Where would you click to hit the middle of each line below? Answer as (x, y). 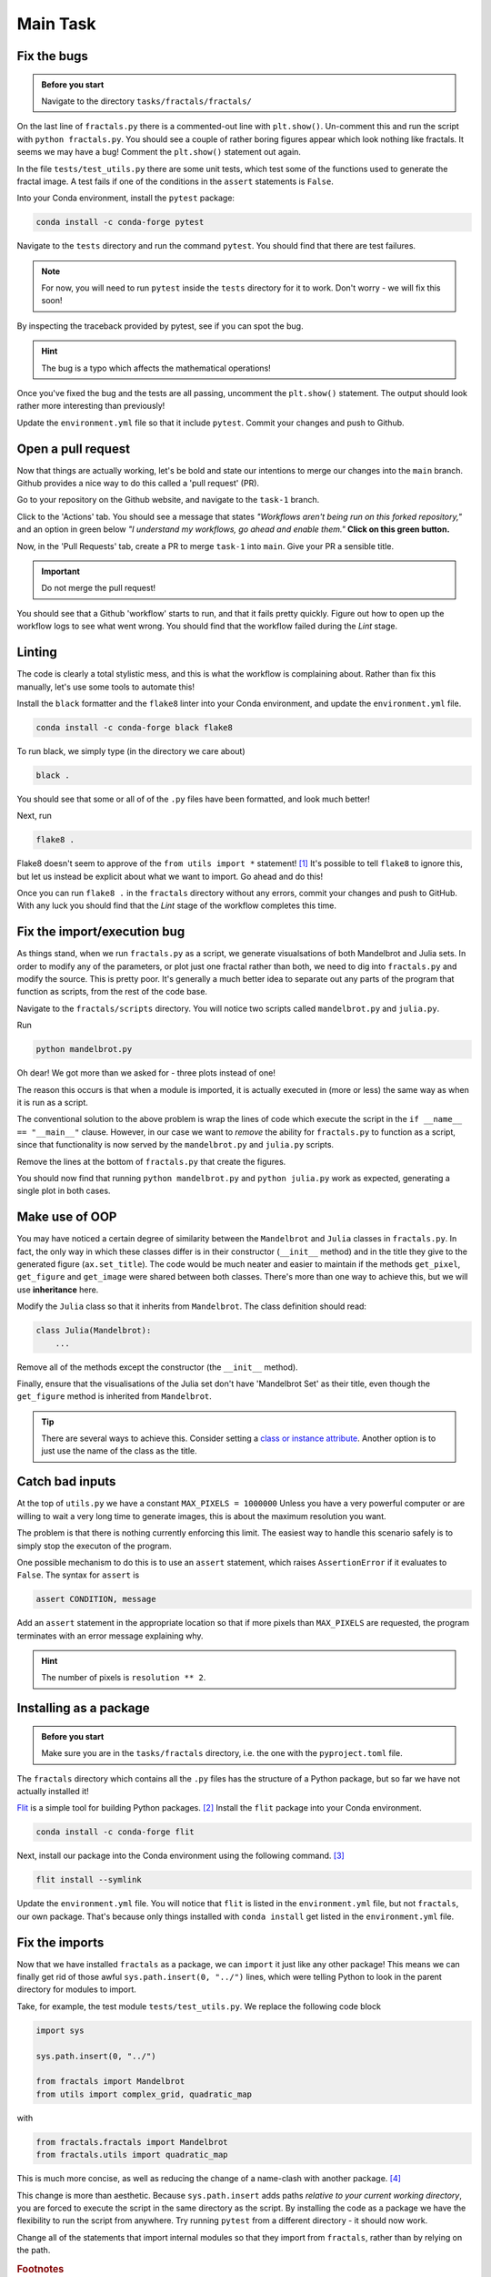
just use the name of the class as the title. (119, 1451)
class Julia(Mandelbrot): (94, 1331)
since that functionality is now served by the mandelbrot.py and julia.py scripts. (175, 1145)
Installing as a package (83, 1708)
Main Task (56, 24)
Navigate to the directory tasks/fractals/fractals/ (146, 101)
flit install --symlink (89, 1880)
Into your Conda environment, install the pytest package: (126, 198)
